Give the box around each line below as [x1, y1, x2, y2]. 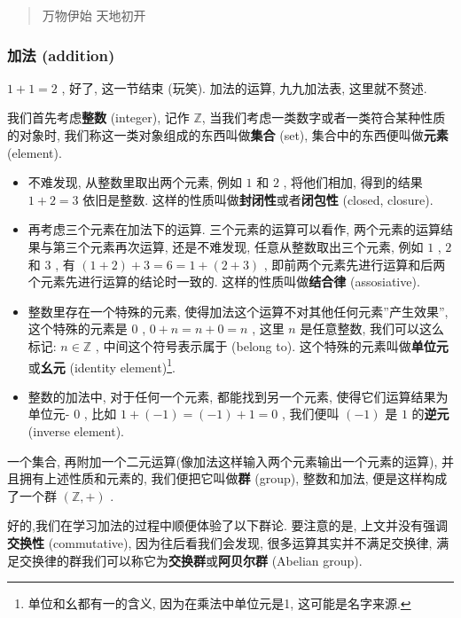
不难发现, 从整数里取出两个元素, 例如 [27, 173, 242, 192]
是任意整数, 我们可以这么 [300, 319, 444, 338]
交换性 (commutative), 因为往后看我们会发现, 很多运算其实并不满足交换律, [7, 533, 433, 552]
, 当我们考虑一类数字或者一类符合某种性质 [201, 108, 446, 127]
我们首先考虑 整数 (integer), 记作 [7, 108, 190, 127]
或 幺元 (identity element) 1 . [27, 355, 176, 376]
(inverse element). [27, 421, 125, 440]
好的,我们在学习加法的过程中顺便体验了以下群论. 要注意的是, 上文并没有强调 [7, 516, 448, 535]
